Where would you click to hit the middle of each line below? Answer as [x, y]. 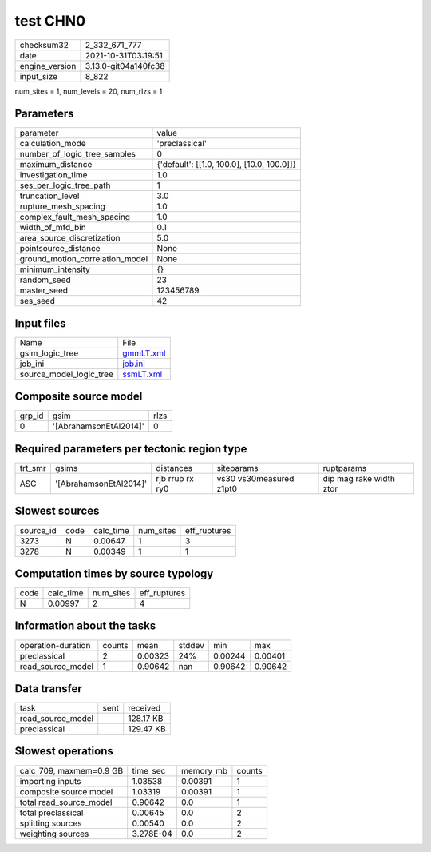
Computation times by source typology [114, 573]
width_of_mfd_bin [53, 228]
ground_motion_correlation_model [84, 259]
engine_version [48, 66]
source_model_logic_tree [66, 374]
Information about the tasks [85, 626]
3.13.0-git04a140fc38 [125, 66]
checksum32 [44, 45]
